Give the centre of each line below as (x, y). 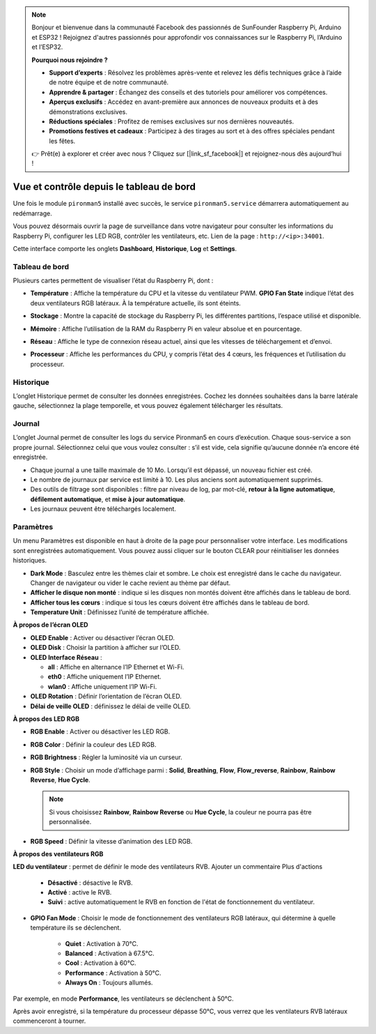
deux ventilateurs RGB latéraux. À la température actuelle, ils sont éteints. (136, 303)
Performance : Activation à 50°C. (113, 973)
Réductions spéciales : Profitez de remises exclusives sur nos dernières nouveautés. (172, 121)
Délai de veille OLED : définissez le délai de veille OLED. (111, 706)
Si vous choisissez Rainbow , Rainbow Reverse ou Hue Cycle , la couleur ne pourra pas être (180, 812)
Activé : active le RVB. (80, 892)
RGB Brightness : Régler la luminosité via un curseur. (106, 757)
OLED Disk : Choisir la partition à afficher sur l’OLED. (105, 648)
